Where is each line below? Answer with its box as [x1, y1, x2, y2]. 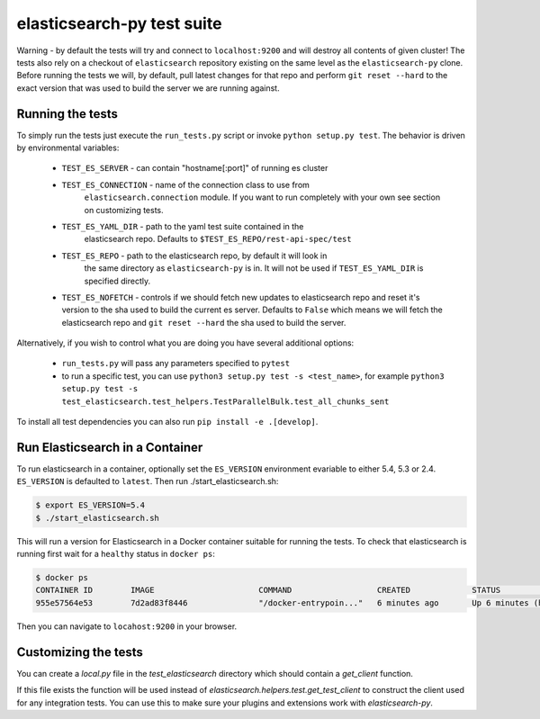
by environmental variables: [16, 142, 120, 153]
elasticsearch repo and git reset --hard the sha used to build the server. [61, 317, 346, 328]
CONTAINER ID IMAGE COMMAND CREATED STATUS [35, 585, 501, 596]
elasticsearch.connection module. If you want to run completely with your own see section [84, 192, 441, 202]
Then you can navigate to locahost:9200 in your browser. [16, 621, 238, 632]
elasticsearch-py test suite [16, 13, 222, 33]
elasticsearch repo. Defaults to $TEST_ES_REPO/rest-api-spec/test [84, 234, 352, 245]
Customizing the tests [16, 644, 143, 660]
